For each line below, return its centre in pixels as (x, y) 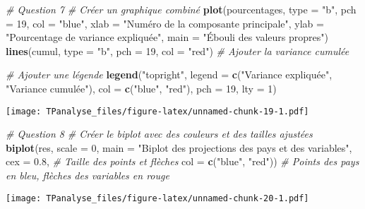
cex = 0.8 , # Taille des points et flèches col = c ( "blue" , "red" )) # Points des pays (182, 161)
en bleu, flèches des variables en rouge (88, 175)
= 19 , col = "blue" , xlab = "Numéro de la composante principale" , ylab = (165, 23)
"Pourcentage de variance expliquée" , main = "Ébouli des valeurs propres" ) (167, 37)
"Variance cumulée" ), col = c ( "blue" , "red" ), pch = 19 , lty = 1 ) (141, 88)
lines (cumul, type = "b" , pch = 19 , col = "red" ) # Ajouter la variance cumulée (178, 50)
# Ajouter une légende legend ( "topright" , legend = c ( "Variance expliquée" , (169, 74)
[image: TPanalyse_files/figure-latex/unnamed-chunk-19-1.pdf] (157, 111)
